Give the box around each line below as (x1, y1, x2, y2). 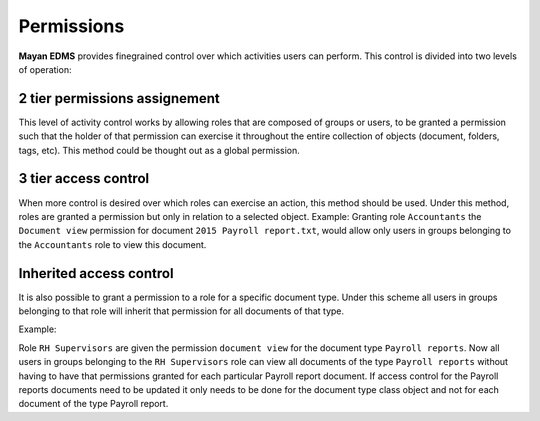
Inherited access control (18, 265, 174, 282)
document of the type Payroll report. (18, 398, 169, 410)
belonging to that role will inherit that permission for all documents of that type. (18, 305, 345, 317)
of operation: (18, 63, 72, 75)
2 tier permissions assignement (18, 90, 220, 107)
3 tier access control (18, 170, 150, 187)
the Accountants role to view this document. (18, 238, 207, 250)
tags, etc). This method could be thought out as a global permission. (18, 144, 300, 156)
